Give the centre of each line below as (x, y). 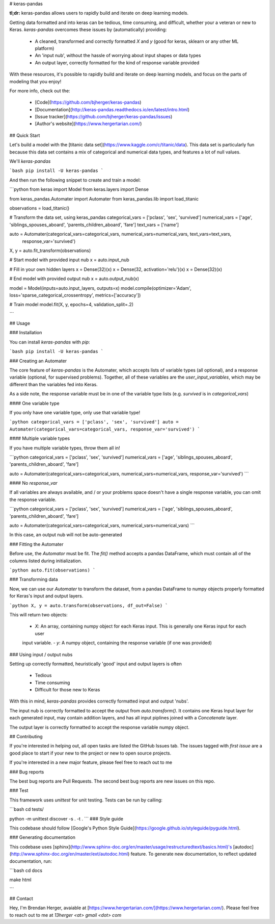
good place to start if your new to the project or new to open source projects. (90, 753)
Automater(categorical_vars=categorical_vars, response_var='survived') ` (105, 429)
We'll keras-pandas (30, 161)
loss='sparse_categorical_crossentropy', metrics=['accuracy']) (75, 295)
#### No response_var (34, 483)
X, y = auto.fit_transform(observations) (50, 251)
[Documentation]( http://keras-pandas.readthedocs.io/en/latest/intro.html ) (112, 109)
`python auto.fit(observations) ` (52, 570)
